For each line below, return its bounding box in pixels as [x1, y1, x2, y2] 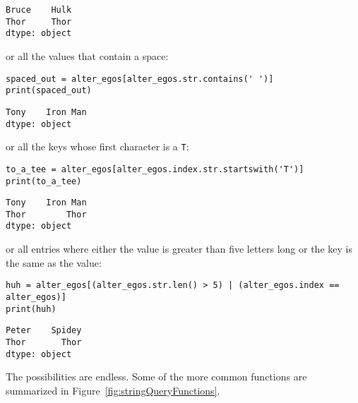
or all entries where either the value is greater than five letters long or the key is [6, 241, 352, 256]
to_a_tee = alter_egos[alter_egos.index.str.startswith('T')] [6, 164, 304, 174]
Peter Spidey [6, 325, 82, 336]
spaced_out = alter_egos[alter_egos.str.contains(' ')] [6, 73, 274, 84]
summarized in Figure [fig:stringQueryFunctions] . [6, 383, 220, 397]
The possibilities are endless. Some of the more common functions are [6, 369, 307, 384]
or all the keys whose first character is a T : [6, 139, 189, 154]
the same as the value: [6, 255, 102, 270]
